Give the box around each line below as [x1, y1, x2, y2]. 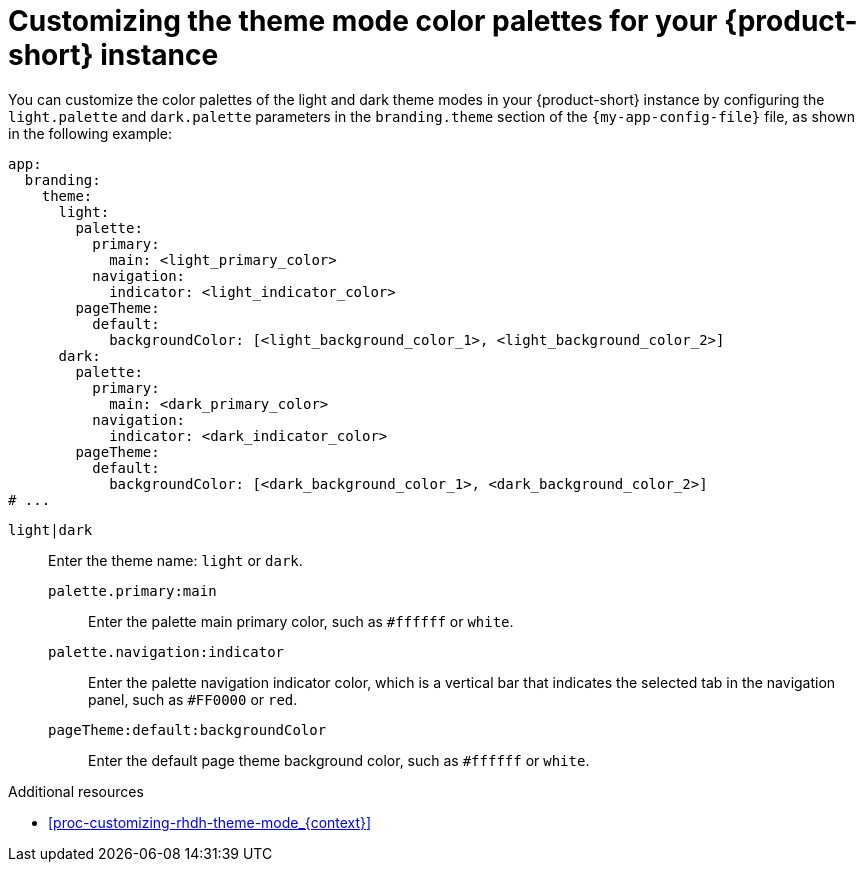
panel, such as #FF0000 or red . [88, 690, 298, 708]
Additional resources [8, 782, 144, 800]
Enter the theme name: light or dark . [48, 551, 303, 569]
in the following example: [8, 124, 173, 142]
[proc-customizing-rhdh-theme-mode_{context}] [48, 813, 372, 831]
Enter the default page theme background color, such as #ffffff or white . [88, 751, 590, 769]
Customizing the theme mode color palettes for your [8, 4, 718, 38]
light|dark [8, 521, 93, 538]
